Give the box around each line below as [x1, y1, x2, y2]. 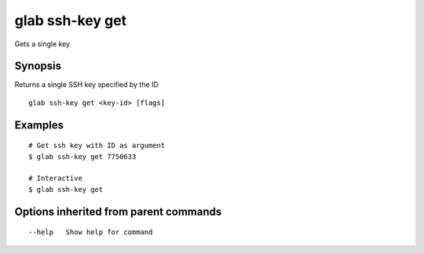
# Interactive [28, 174, 82, 183]
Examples [14, 118, 64, 132]
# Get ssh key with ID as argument [28, 141, 166, 150]
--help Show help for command [28, 228, 153, 237]
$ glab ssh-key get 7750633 [28, 152, 137, 161]
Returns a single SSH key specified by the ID [14, 80, 159, 89]
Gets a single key [14, 39, 71, 49]
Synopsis [14, 60, 62, 73]
